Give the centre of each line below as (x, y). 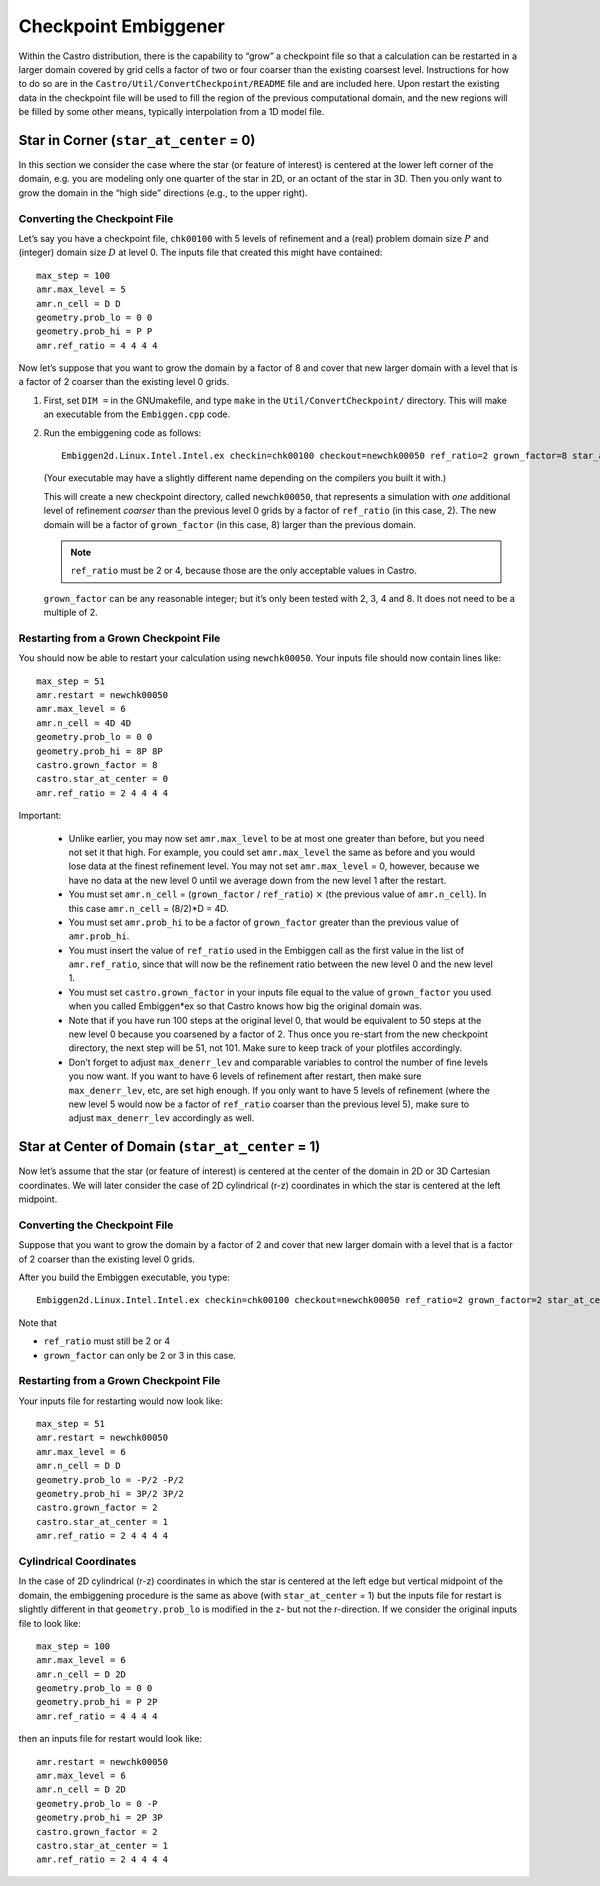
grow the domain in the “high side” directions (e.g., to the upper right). (163, 192)
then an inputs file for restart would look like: (110, 1739)
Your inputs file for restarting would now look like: (121, 1401)
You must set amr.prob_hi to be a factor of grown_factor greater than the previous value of (264, 922)
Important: (40, 816)
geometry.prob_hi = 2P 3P (100, 1818)
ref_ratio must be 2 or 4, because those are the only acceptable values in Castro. (243, 571)
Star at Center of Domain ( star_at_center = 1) (169, 1146)
